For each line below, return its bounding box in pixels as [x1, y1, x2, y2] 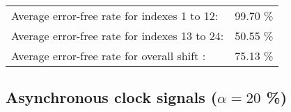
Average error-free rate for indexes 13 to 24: [11, 28, 224, 44]
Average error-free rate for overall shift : [11, 48, 206, 64]
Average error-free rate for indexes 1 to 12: [11, 8, 219, 24]
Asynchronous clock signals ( [6, 86, 218, 108]
